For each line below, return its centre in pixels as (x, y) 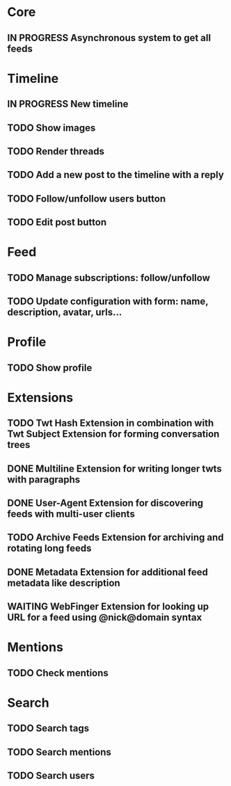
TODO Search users (51, 776)
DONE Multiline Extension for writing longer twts (115, 468)
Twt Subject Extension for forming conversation (113, 434)
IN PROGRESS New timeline (68, 104)
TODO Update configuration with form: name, (108, 302)
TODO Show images (51, 128)
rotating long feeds (49, 548)
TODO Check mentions (58, 673)
